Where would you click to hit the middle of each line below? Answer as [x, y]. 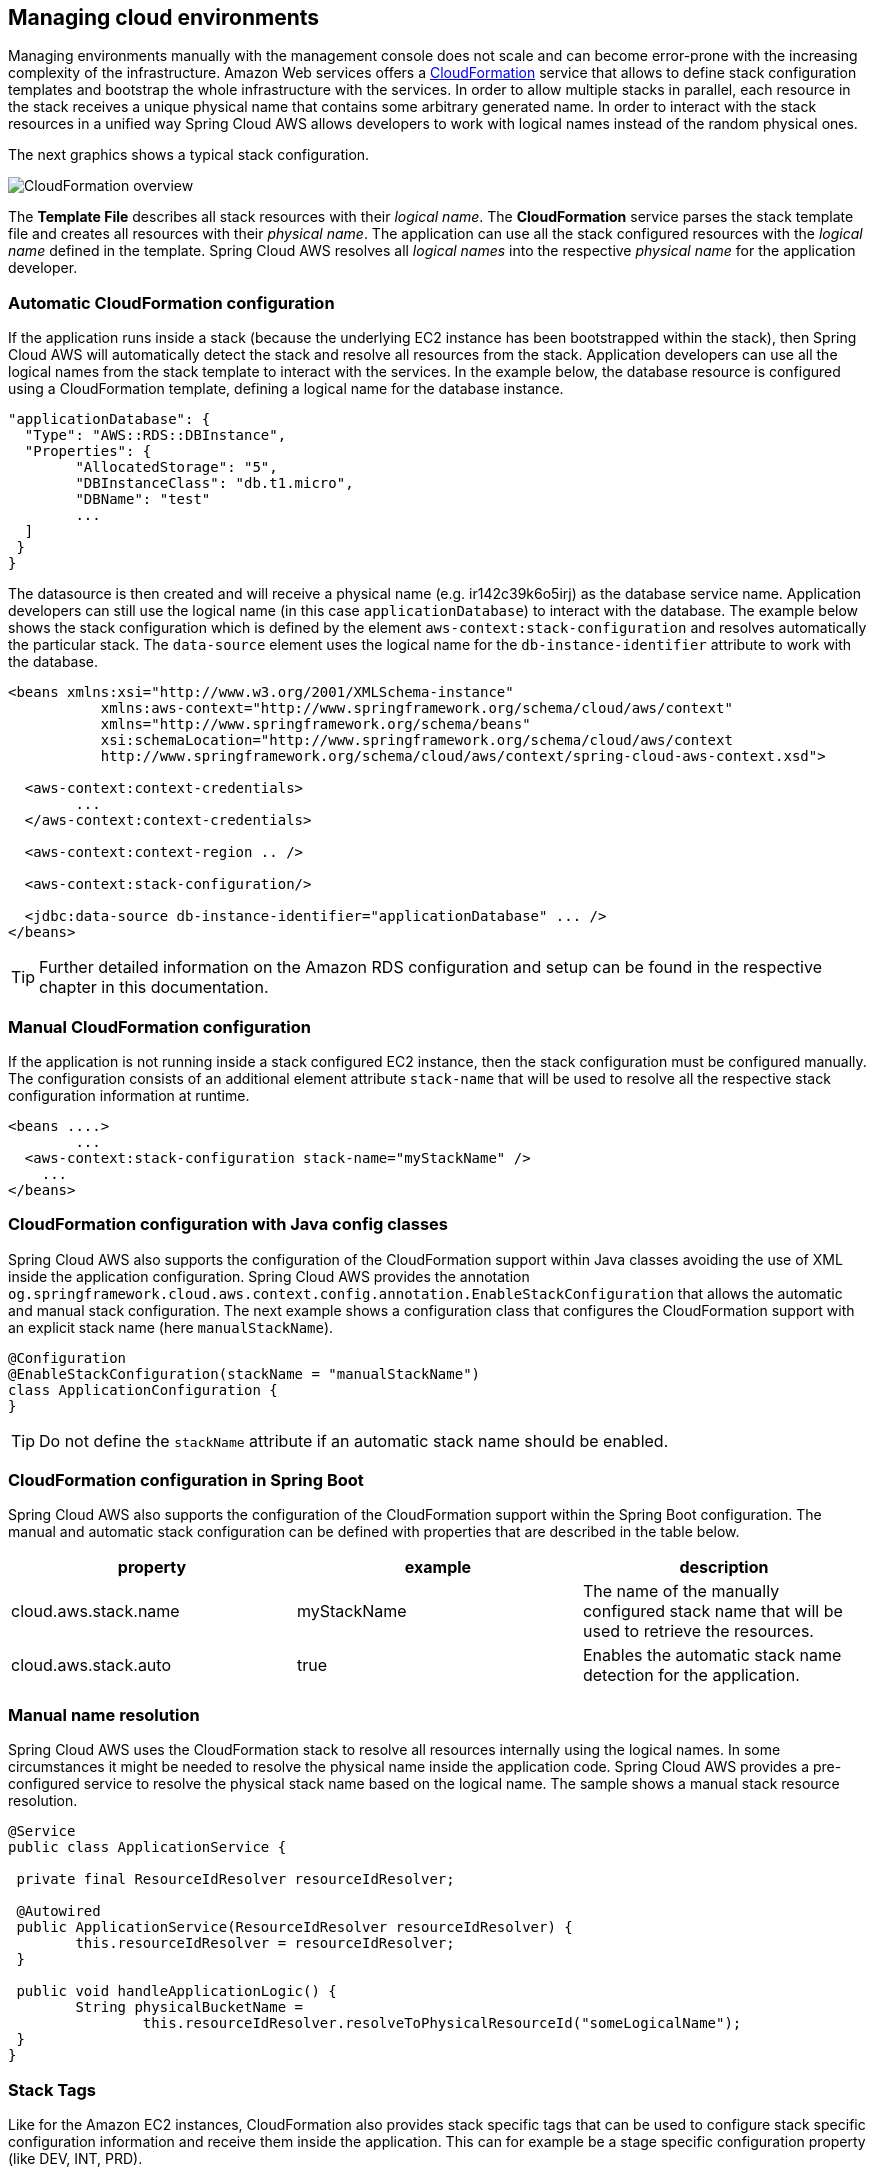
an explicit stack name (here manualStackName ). [171, 1327]
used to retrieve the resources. [698, 1631]
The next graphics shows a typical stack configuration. [189, 155]
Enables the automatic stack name [712, 1655]
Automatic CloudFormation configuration [171, 302]
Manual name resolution [104, 1714]
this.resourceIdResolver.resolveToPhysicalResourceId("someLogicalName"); [442, 2023]
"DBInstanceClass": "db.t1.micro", [214, 483]
